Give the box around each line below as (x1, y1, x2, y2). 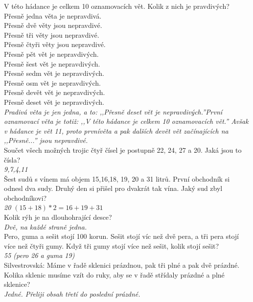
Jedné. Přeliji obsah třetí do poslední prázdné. (4, 288, 140, 299)
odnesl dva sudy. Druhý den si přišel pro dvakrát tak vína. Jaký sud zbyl (4, 183, 223, 193)
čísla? (4, 154, 21, 164)
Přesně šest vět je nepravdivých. (4, 58, 100, 69)
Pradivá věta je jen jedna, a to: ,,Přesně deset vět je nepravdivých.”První (4, 106, 223, 116)
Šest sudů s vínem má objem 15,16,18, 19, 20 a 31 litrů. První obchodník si (4, 173, 230, 184)
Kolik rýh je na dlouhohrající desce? (4, 212, 112, 222)
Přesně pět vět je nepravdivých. (4, 48, 99, 59)
